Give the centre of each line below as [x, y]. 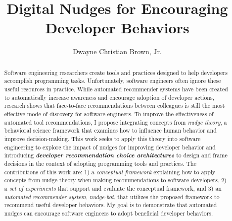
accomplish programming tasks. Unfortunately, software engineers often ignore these [113, 81]
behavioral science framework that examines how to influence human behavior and [110, 130]
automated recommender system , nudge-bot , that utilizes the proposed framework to [112, 196]
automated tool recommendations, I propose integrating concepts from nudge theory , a [116, 122]
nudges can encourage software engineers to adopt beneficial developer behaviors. [109, 213]
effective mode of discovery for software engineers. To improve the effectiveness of [109, 113]
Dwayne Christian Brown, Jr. [117, 51]
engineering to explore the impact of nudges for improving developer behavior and [110, 147]
